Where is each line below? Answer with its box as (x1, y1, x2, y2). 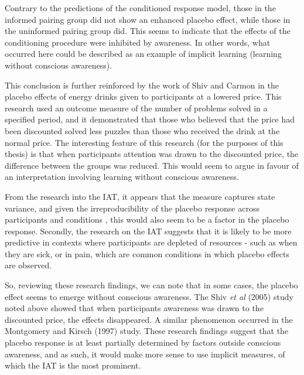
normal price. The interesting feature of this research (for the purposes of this (5, 136, 283, 148)
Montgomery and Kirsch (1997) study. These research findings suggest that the (5, 325, 289, 337)
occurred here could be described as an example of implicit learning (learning (5, 47, 282, 60)
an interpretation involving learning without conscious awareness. (5, 171, 239, 183)
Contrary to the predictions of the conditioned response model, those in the (5, 2, 276, 13)
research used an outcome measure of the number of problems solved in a (5, 101, 268, 114)
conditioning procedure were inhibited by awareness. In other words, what (5, 36, 271, 48)
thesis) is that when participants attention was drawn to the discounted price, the (5, 148, 299, 160)
